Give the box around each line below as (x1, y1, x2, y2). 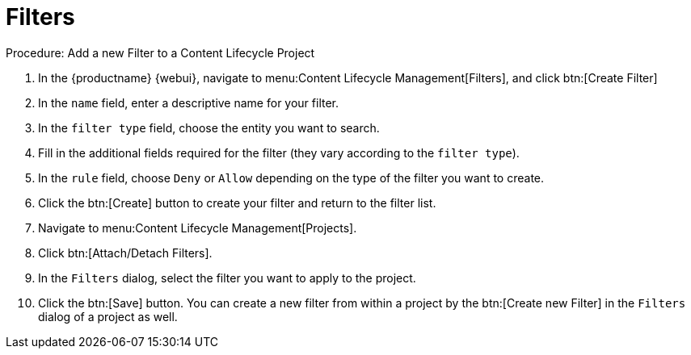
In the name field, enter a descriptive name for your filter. (38, 95, 339, 110)
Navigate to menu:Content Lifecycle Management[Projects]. (38, 220, 357, 235)
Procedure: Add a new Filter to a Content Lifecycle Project (6, 45, 315, 60)
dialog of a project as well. (38, 309, 178, 324)
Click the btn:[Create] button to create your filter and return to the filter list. (38, 195, 436, 210)
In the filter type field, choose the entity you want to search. (38, 120, 380, 135)
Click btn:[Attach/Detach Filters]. (38, 245, 213, 260)
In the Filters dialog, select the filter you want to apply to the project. (38, 270, 416, 285)
